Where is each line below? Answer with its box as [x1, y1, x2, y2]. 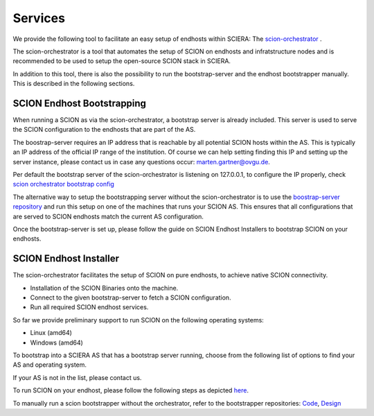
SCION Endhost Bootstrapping [12, 97, 147, 109]
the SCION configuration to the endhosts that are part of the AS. [12, 125, 196, 134]
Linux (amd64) [30, 329, 73, 337]
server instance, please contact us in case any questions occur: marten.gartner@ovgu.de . [12, 157, 270, 166]
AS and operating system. [12, 361, 87, 369]
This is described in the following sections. [12, 80, 135, 88]
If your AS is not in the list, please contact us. [12, 373, 142, 381]
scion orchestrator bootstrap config [12, 180, 114, 189]
